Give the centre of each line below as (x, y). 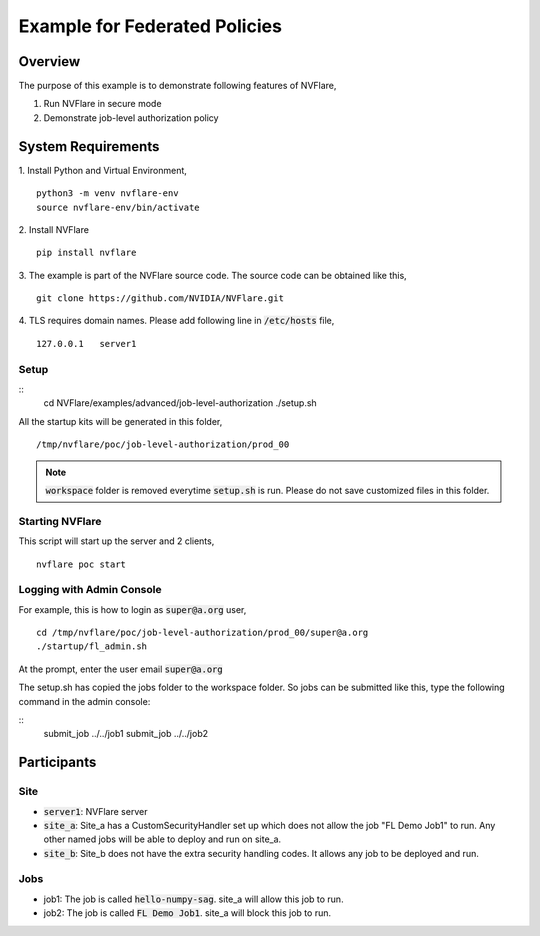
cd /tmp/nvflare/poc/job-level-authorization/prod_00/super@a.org (202, 633)
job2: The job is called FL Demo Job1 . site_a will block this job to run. (187, 913)
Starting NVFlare (60, 521)
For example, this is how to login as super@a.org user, (132, 609)
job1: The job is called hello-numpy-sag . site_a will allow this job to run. (193, 899)
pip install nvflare (86, 253)
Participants (57, 762)
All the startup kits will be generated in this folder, (120, 421)
